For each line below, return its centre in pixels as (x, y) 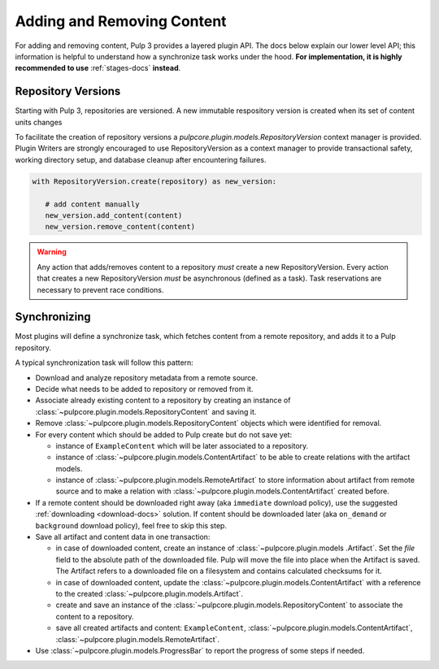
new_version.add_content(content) (114, 215)
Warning (52, 252)
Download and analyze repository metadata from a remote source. (147, 377)
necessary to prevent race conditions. (100, 289)
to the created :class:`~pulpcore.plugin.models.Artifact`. (150, 594)
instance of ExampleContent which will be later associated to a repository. (182, 445)
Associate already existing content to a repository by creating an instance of (163, 400)
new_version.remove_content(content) (120, 227)
